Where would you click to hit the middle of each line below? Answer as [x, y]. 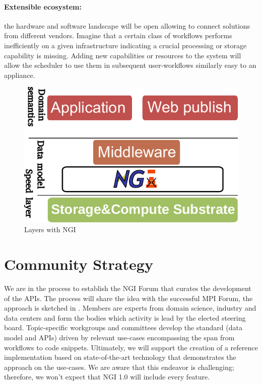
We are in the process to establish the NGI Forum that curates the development [128, 288]
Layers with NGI [50, 229]
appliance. [20, 75]
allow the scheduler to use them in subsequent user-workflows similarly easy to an [130, 65]
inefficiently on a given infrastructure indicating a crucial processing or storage [125, 45]
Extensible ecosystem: [43, 6]
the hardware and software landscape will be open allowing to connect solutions [127, 25]
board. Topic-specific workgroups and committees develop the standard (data [123, 327]
